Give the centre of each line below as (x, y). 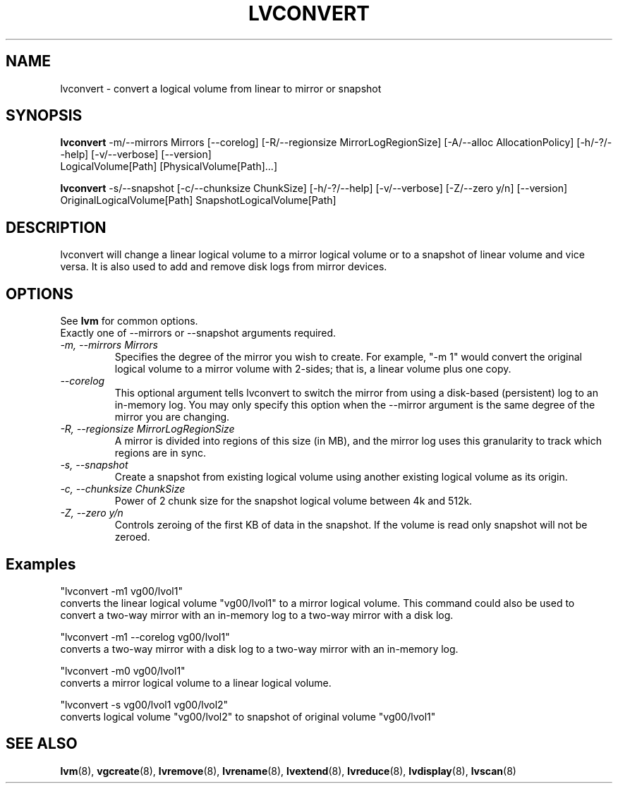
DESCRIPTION (56, 227)
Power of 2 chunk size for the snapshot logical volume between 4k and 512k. (293, 501)
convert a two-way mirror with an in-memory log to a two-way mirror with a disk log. (257, 615)
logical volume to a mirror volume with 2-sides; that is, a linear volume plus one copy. (313, 369)
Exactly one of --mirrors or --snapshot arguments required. (198, 333)
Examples (41, 564)
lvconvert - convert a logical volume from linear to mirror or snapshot (221, 88)
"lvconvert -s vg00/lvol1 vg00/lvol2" (144, 704)
